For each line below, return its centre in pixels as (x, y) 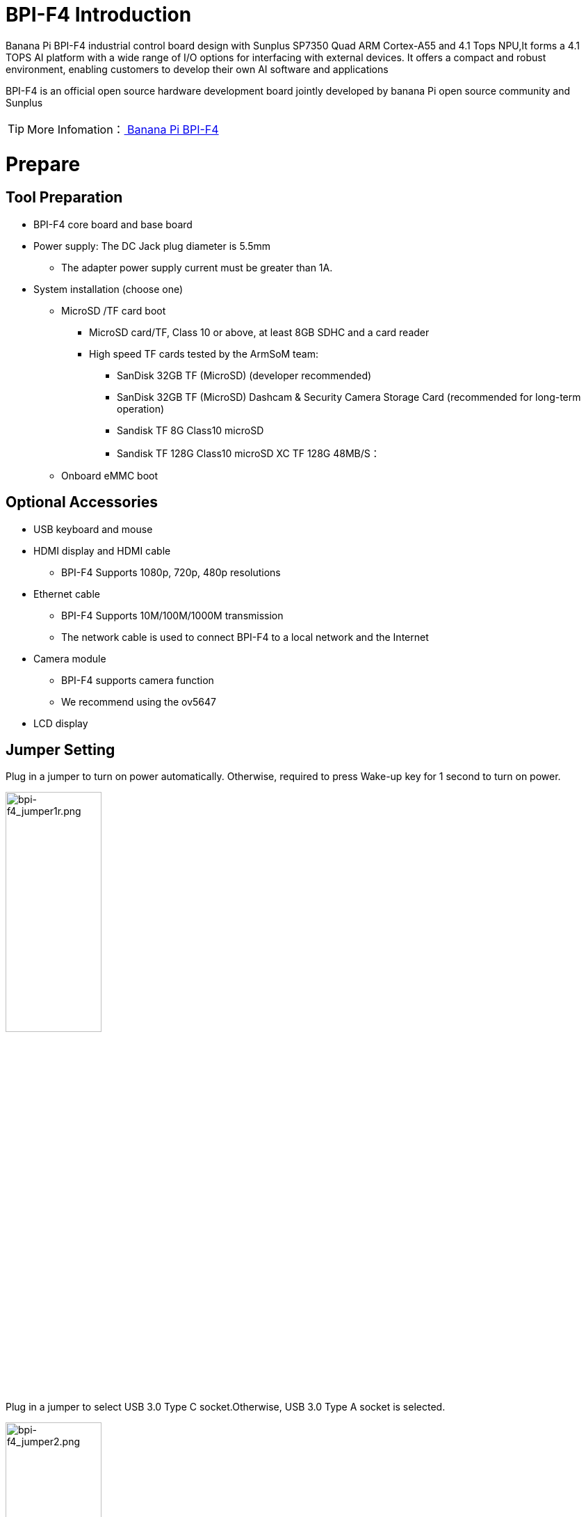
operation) (141, 408)
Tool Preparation (64, 198)
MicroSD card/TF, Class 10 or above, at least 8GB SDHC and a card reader (259, 332)
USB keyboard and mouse (93, 529)
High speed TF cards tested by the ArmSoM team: (204, 354)
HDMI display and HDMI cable (102, 550)
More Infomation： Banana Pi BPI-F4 (123, 129)
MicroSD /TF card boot (114, 310)
